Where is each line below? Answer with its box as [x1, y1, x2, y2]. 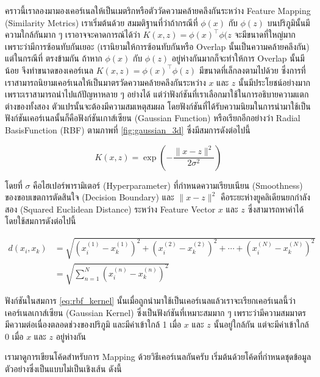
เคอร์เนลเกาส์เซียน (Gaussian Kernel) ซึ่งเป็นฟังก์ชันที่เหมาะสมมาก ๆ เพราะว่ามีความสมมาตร [5, 306, 306, 319]
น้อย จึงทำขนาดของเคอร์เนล [5, 63, 94, 76]
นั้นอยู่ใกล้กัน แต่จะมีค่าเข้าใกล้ [213, 318, 309, 331]
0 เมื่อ [5, 329, 24, 342]
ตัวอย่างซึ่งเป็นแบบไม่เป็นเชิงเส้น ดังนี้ [5, 362, 122, 375]
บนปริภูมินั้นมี [267, 16, 310, 29]
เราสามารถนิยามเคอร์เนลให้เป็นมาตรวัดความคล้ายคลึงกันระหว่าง [5, 76, 206, 88]
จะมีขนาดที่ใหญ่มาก [234, 28, 296, 41]
